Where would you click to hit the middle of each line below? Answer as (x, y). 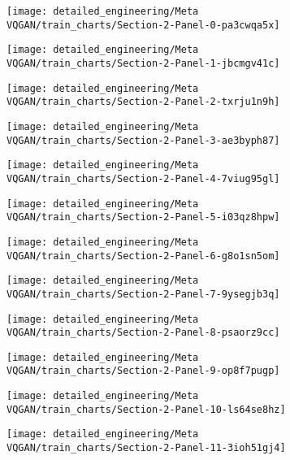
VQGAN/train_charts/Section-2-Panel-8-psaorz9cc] (143, 333)
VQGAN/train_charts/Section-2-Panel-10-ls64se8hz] (146, 409)
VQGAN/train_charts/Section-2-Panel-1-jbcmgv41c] (143, 63)
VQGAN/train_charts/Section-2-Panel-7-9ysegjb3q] (143, 294)
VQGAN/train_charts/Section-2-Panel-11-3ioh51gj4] (146, 448)
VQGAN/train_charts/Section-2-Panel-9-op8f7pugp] (143, 371)
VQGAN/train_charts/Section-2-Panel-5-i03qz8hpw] (143, 217)
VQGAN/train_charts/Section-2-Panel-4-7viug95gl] (143, 178)
